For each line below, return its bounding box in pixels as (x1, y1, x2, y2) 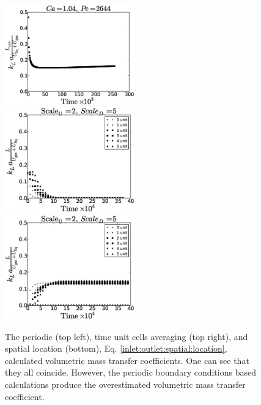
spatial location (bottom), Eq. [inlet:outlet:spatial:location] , (5, 342, 227, 355)
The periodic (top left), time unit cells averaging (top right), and (5, 330, 248, 343)
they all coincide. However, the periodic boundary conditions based (5, 366, 256, 379)
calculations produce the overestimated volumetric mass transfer (5, 378, 246, 391)
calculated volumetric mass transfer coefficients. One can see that (5, 354, 249, 366)
